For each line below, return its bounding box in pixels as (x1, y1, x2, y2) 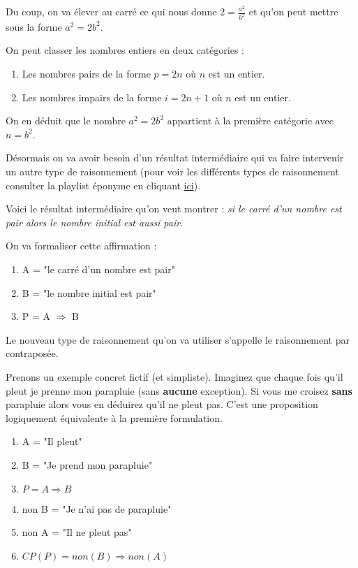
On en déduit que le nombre (6, 113, 126, 128)
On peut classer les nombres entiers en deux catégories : (6, 43, 245, 57)
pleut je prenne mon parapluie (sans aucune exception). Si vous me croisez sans (6, 383, 352, 398)
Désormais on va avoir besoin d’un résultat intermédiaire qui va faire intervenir (6, 150, 344, 165)
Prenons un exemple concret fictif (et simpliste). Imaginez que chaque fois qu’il (6, 369, 343, 384)
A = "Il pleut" (22, 434, 82, 449)
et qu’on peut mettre (248, 4, 338, 18)
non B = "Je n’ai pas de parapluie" (22, 501, 172, 516)
